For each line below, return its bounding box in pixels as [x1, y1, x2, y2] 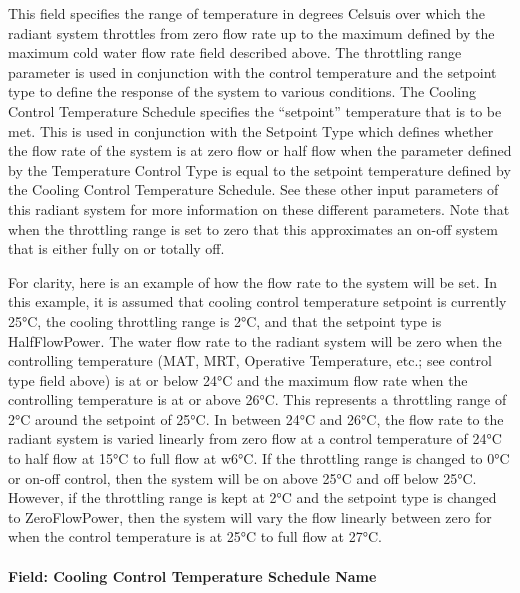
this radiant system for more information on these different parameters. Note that [8, 198, 510, 219]
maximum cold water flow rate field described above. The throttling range [8, 42, 462, 63]
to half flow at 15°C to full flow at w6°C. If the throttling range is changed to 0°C [8, 448, 510, 469]
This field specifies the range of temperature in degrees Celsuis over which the [8, 3, 485, 23]
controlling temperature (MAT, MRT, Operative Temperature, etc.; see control [8, 350, 492, 371]
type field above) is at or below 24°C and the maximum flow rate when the [8, 369, 468, 390]
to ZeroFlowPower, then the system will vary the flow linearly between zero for [8, 506, 492, 527]
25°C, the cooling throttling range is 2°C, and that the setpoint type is [8, 310, 442, 331]
